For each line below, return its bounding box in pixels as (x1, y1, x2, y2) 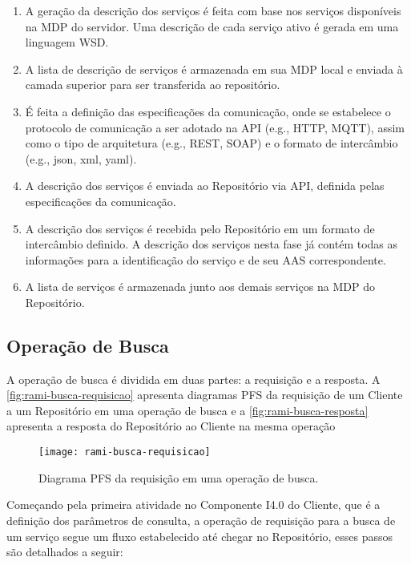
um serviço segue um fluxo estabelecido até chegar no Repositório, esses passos (6, 527, 393, 544)
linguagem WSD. (25, 34, 109, 50)
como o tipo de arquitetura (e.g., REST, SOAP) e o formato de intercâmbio (25, 135, 398, 151)
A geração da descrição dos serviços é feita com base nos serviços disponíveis (25, 2, 401, 18)
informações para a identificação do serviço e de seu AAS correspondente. (25, 251, 386, 268)
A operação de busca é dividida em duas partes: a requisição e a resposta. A (6, 370, 381, 387)
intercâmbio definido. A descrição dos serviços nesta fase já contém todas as (25, 236, 398, 252)
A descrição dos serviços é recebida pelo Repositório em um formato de (25, 220, 375, 236)
